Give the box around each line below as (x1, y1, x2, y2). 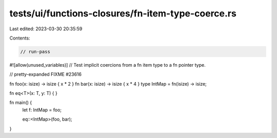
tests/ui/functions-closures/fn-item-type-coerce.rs (9, 8, 237, 19)
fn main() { (9, 100, 32, 106)
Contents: (9, 35, 30, 41)
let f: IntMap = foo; (22, 107, 62, 113)
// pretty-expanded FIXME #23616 (9, 71, 82, 77)
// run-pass (20, 49, 51, 54)
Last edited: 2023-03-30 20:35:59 (9, 26, 83, 32)
